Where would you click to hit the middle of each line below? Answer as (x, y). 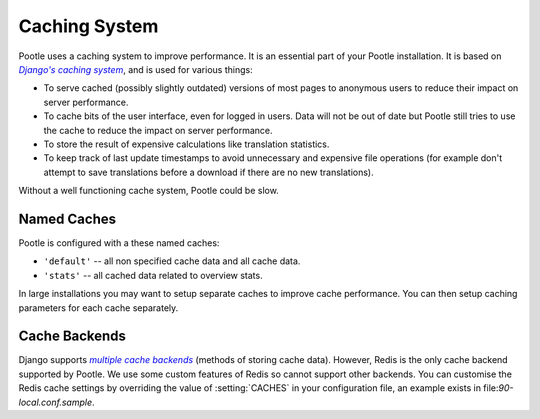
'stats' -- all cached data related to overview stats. (153, 275)
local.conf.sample (55, 402)
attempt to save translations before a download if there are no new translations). (208, 172)
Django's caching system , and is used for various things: (136, 69)
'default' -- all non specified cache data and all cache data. (172, 261)
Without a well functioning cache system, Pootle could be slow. (148, 191)
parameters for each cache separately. (98, 307)
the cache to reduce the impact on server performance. (158, 130)
